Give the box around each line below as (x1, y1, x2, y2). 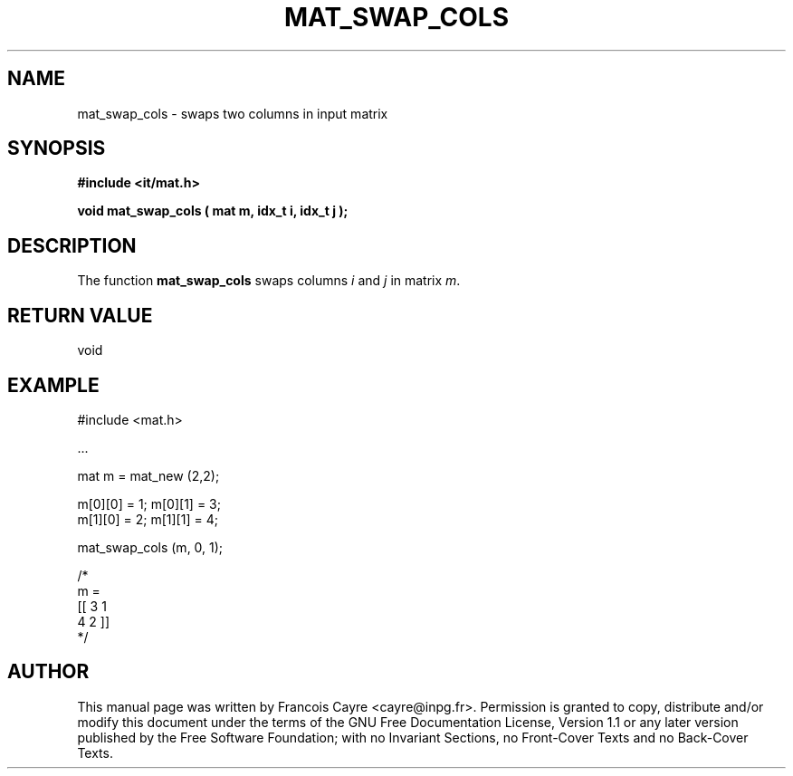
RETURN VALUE (7, 303, 153, 327)
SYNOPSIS (7, 137, 106, 160)
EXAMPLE (7, 373, 100, 397)
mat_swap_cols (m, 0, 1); (77, 539, 224, 555)
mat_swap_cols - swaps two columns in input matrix (77, 105, 388, 121)
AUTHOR (7, 660, 90, 684)
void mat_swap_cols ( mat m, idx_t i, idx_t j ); (77, 203, 349, 219)
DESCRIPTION (7, 234, 137, 257)
